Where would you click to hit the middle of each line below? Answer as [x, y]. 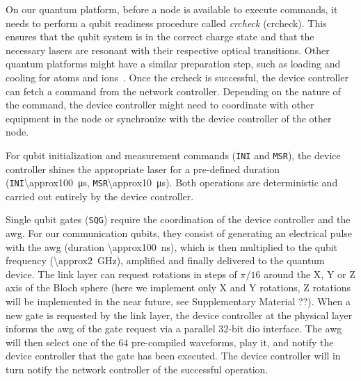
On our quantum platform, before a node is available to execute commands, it [172, 9]
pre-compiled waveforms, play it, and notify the [232, 342]
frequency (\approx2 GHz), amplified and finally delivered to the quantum [165, 260]
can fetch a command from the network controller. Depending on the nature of [173, 91]
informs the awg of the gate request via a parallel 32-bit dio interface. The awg [174, 329]
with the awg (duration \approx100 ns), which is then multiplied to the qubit [172, 246]
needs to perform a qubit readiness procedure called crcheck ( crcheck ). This [166, 23]
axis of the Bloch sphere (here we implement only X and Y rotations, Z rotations [178, 287]
